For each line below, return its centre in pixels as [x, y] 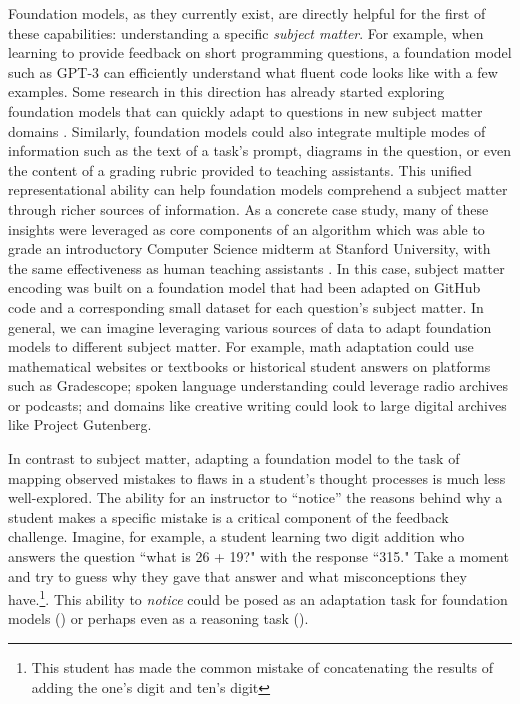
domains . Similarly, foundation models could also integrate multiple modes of [247, 130]
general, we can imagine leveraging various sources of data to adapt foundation [250, 326]
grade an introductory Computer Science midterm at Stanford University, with [249, 248]
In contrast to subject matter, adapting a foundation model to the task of [234, 458]
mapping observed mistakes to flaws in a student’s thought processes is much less [257, 477]
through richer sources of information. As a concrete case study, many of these [248, 208]
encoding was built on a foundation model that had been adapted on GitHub [244, 287]
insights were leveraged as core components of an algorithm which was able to [246, 228]
